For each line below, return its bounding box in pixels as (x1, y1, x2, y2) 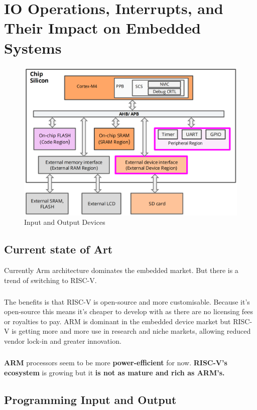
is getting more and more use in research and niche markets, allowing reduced (12, 326, 251, 336)
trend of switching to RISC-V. (4, 275, 97, 285)
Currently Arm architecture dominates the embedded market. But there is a (4, 265, 238, 276)
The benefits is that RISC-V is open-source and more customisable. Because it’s (4, 296, 250, 307)
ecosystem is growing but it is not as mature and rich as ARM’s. (4, 367, 225, 377)
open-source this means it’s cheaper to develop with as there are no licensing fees (4, 306, 253, 317)
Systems (4, 37, 62, 58)
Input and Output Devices (24, 217, 105, 227)
